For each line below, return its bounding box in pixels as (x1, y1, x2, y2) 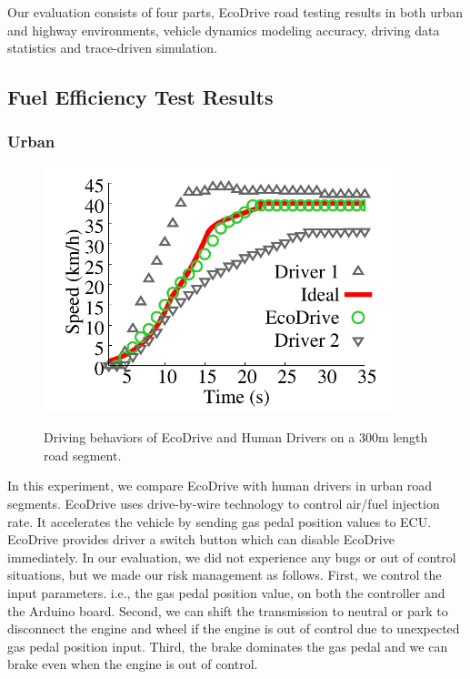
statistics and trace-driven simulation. (7, 38, 217, 57)
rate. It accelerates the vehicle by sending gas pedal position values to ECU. (7, 512, 432, 531)
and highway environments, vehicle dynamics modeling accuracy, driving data (7, 20, 440, 39)
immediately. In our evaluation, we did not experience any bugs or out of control (7, 547, 456, 566)
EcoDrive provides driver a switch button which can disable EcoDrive (7, 530, 395, 549)
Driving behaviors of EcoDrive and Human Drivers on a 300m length (44, 428, 428, 447)
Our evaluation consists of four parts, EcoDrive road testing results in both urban (7, 3, 463, 21)
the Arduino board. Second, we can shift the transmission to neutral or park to (7, 601, 448, 620)
